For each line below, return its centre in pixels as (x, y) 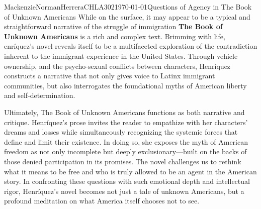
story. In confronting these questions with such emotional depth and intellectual (127, 181)
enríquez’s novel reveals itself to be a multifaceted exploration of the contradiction (131, 46)
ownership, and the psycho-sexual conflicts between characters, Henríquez (117, 66)
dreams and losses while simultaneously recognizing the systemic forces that (121, 132)
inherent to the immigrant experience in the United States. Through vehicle (121, 56)
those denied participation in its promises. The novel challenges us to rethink (123, 161)
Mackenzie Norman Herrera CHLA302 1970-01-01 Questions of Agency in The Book (128, 7)
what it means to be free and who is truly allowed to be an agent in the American (130, 171)
